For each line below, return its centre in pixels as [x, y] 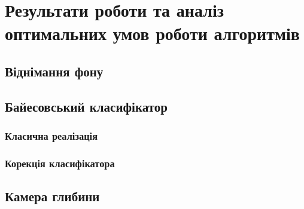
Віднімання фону [54, 71]
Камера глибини [52, 196]
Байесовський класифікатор [86, 106]
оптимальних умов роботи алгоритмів [152, 33]
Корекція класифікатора [60, 163]
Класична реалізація [51, 136]
